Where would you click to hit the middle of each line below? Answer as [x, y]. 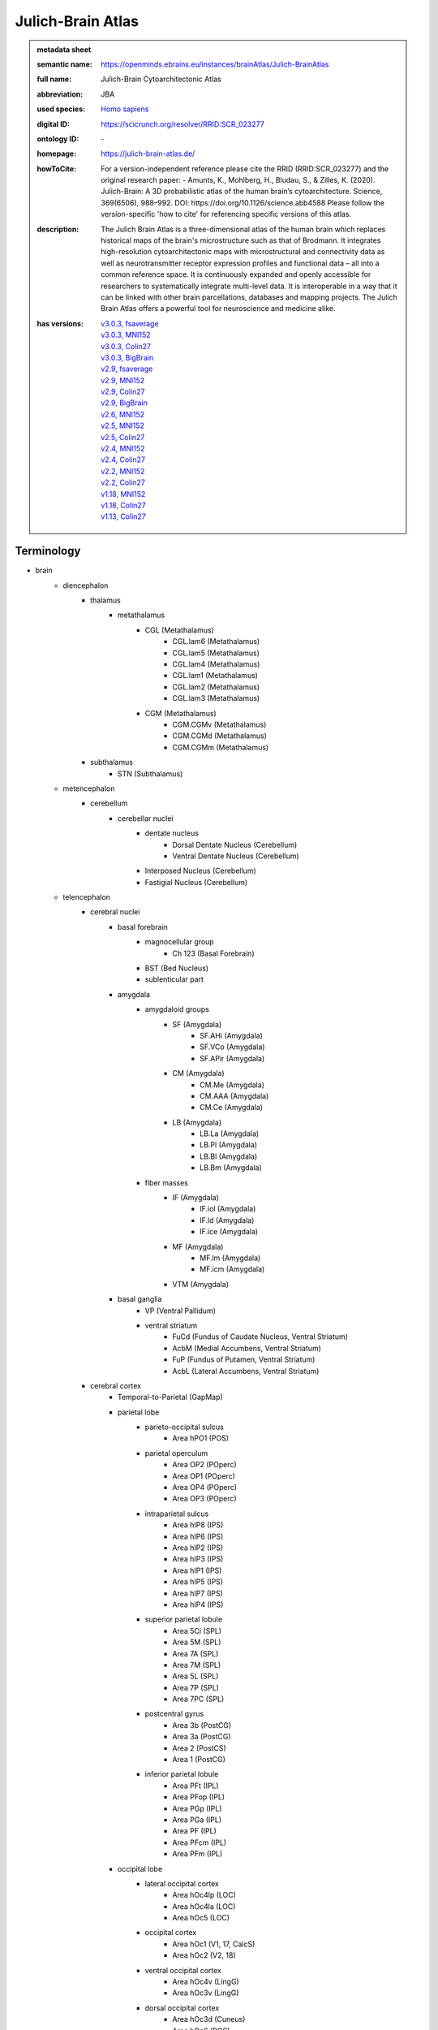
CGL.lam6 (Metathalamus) [216, 641]
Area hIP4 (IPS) [198, 1605]
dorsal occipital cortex [182, 2008]
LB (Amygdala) [197, 1122]
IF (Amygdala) [195, 1198]
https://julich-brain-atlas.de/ [148, 153]
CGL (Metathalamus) [179, 630]
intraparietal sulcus [177, 1514]
